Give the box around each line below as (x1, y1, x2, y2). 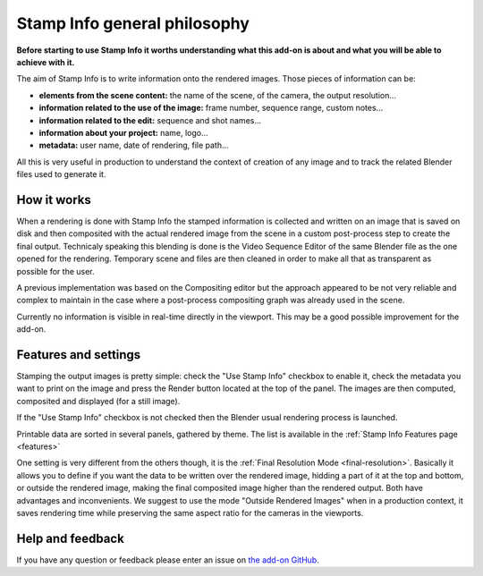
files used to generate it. (16, 169, 106, 180)
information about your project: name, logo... (38, 127, 209, 138)
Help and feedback (16, 530, 124, 546)
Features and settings (16, 347, 141, 362)
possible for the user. (16, 266, 95, 276)
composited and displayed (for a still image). (16, 395, 181, 406)
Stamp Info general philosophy (16, 13, 250, 33)
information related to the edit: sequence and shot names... (38, 114, 262, 125)
